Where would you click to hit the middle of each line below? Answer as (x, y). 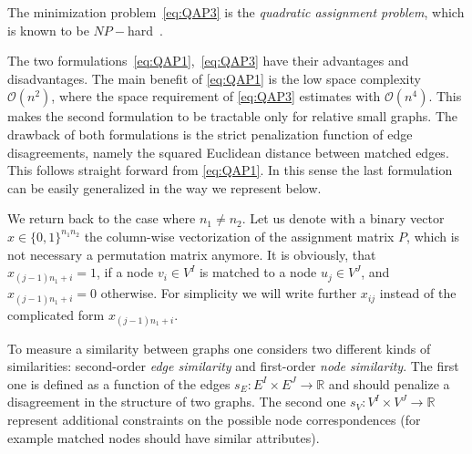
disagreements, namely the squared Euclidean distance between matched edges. (228, 152)
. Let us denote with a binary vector (343, 218)
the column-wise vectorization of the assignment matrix (239, 236)
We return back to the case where (102, 218)
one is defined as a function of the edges (119, 383)
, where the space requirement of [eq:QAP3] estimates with (216, 96)
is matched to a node (258, 272)
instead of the (418, 293)
